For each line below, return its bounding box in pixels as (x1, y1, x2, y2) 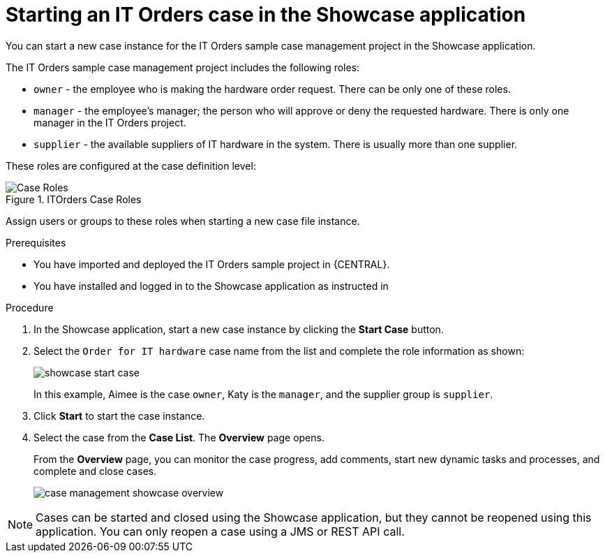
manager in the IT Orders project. (33, 116, 186, 129)
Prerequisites (6, 236, 66, 249)
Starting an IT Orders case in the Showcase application (6, 3, 526, 27)
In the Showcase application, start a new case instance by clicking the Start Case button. (33, 323, 444, 335)
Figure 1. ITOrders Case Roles (6, 193, 142, 205)
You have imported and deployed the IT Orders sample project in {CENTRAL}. (33, 258, 390, 270)
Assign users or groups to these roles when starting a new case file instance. (6, 214, 360, 227)
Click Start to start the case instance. (33, 409, 205, 422)
